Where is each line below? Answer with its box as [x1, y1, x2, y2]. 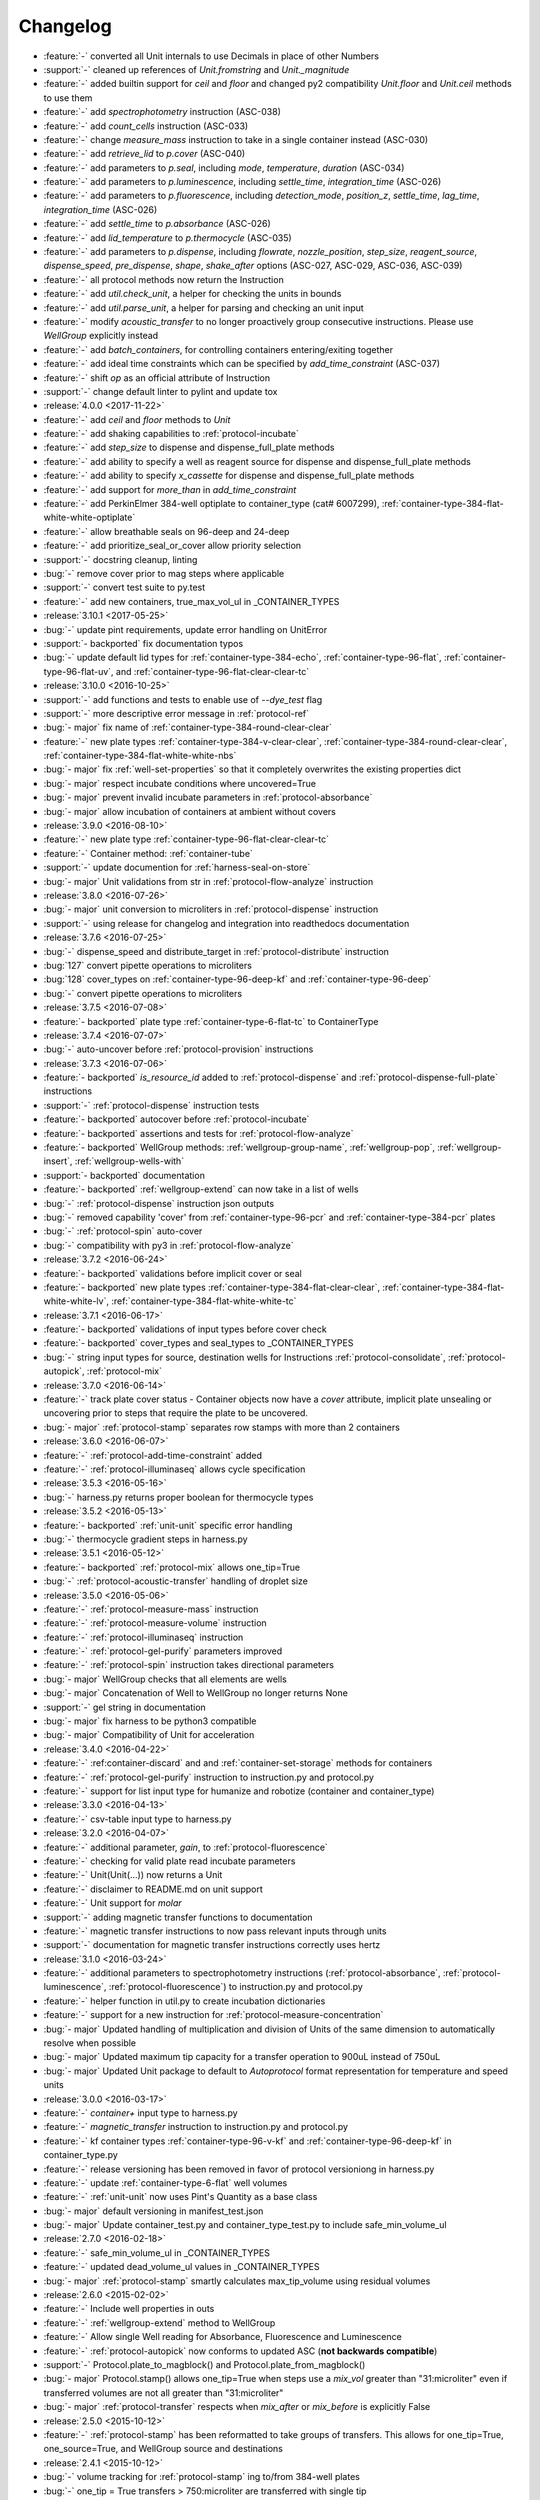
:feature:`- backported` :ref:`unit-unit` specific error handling [43, 1519, 293, 1531]
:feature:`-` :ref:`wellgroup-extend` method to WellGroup [43, 2316, 276, 2329]
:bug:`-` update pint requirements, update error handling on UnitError [43, 623, 328, 635]
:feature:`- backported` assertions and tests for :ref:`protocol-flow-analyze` [43, 1127, 354, 1139]
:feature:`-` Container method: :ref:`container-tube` [43, 847, 254, 859]
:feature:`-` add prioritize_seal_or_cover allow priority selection [43, 540, 302, 552]
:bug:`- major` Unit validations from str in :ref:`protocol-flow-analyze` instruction [43, 875, 374, 887]
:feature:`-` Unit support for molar [43, 1897, 182, 1909]
